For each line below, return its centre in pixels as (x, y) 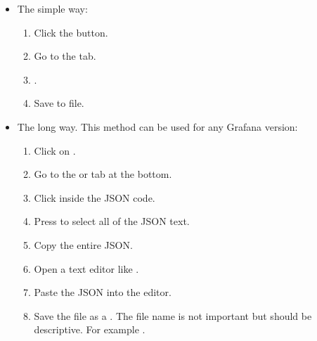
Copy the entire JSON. (83, 244)
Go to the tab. (65, 56)
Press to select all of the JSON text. (112, 221)
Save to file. (59, 103)
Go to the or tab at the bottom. (103, 174)
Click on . (55, 150)
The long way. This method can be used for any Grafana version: (157, 126)
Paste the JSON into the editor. (103, 292)
